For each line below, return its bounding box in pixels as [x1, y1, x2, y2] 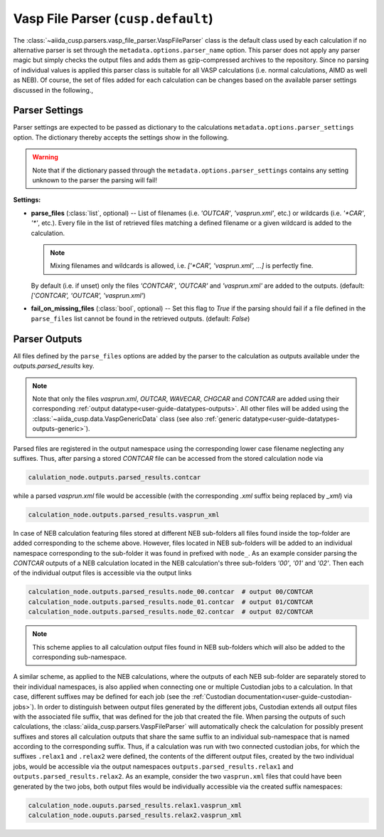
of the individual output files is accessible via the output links [13, 568, 192, 577]
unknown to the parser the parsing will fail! [32, 175, 158, 184]
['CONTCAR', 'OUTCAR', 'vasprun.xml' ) [31, 291, 146, 300]
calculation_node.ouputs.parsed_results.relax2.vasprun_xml [28, 811, 242, 819]
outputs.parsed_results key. [13, 362, 95, 370]
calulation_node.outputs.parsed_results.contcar [28, 473, 201, 481]
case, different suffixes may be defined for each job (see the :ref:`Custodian [13, 692, 236, 701]
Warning [32, 153, 58, 162]
